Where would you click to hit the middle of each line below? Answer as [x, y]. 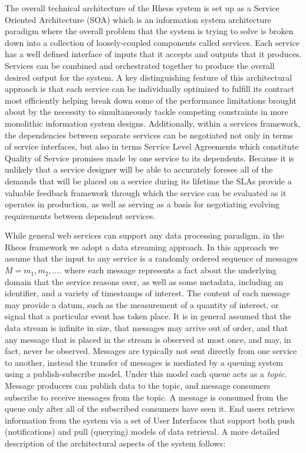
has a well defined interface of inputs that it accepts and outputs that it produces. [153, 54]
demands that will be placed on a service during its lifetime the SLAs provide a [148, 181]
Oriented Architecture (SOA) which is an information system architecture [138, 19]
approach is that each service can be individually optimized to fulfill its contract [150, 89]
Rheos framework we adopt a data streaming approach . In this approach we [142, 247]
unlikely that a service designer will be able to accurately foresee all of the [139, 169]
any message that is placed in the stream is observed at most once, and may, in [148, 339]
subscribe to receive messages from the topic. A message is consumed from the [146, 397]
